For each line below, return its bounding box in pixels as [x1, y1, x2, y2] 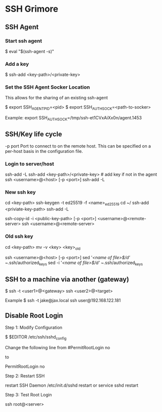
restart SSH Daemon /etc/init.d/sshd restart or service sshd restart [5, 382, 139, 388]
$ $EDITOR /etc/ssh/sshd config [5, 334, 67, 341]
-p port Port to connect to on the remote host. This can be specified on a [5, 143, 151, 149]
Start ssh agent [5, 37, 42, 44]
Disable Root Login [5, 312, 63, 320]
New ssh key [5, 189, 36, 196]
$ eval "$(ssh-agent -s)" [5, 48, 54, 54]
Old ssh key [5, 233, 34, 240]
